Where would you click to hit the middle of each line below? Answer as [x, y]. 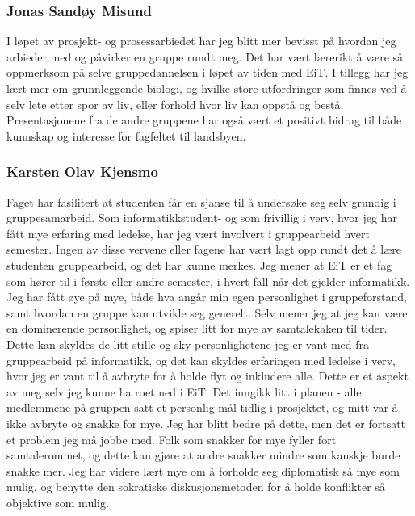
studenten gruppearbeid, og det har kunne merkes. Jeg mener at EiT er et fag [199, 264]
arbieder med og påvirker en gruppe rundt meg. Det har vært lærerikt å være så [205, 56]
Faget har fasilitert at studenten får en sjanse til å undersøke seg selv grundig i [201, 201]
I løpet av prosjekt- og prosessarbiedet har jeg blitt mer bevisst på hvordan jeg [201, 41]
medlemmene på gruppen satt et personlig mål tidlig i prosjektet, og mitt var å [202, 407]
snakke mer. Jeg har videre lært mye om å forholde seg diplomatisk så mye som [203, 470]
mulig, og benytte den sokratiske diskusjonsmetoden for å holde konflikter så [196, 487]
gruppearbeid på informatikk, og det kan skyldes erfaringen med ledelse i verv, [201, 360]
